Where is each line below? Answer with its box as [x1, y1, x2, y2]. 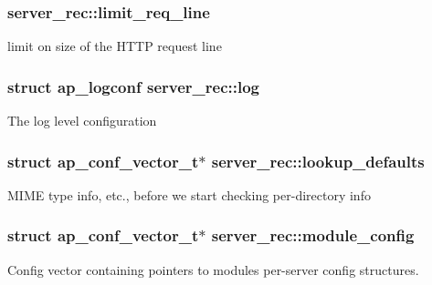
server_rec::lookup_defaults [211, 149, 425, 172]
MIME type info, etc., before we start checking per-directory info [7, 185, 371, 204]
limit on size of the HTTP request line [7, 36, 222, 56]
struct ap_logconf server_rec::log [7, 75, 259, 97]
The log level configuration [7, 111, 157, 130]
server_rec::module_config [211, 224, 415, 247]
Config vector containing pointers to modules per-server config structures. [7, 260, 419, 279]
